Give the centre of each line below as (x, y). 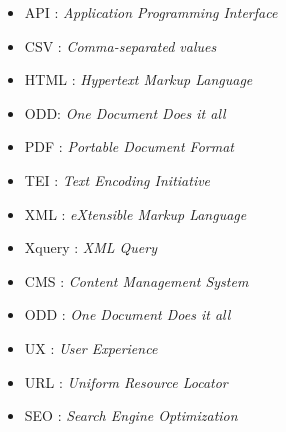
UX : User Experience (91, 347)
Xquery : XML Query (90, 247)
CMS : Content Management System (136, 280)
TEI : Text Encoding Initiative (117, 179)
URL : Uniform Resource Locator (126, 381)
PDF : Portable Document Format (129, 146)
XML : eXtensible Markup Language (135, 213)
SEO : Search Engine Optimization (131, 415)
